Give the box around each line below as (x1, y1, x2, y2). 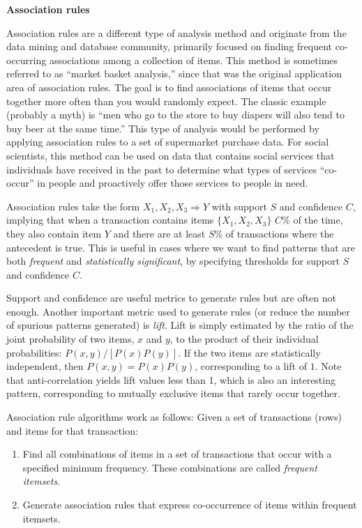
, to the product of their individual (169, 332, 319, 346)
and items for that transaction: (6, 423, 138, 437)
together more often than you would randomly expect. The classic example (6, 93, 326, 108)
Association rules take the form (6, 199, 140, 213)
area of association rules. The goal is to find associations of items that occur (6, 79, 332, 94)
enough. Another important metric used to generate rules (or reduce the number (6, 304, 350, 318)
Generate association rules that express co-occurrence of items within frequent (22, 497, 357, 511)
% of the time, (282, 212, 343, 227)
